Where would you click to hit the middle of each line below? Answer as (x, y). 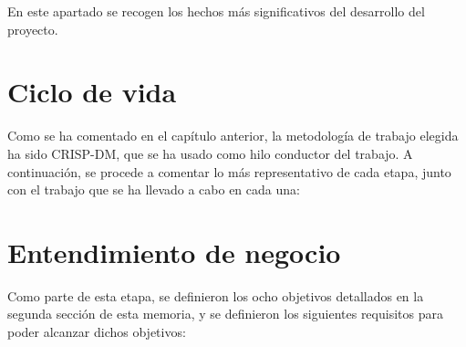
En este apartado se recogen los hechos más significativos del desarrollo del (216, 11)
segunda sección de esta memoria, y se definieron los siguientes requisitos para (225, 314)
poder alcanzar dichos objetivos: (97, 331)
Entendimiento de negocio (174, 252)
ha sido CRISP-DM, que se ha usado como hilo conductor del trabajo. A (210, 153)
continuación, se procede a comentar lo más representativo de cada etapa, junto (229, 171)
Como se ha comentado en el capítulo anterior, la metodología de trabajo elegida (233, 136)
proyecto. (33, 29)
